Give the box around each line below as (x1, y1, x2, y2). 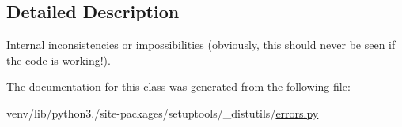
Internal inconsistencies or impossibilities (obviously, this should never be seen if (6, 36, 396, 53)
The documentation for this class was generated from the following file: (6, 78, 351, 95)
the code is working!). (6, 51, 111, 68)
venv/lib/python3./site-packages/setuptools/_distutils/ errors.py (6, 104, 319, 121)
